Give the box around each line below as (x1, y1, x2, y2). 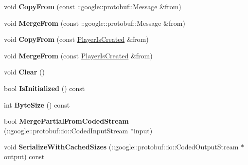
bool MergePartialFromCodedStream (4, 116, 129, 126)
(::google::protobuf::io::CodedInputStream (4, 125, 128, 135)
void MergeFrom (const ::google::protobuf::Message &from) (4, 18, 185, 28)
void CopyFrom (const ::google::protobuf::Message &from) (4, 1, 181, 11)
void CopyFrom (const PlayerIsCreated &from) (4, 34, 149, 44)
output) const (4, 151, 45, 161)
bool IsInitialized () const (4, 83, 85, 93)
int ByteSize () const (4, 99, 70, 110)
